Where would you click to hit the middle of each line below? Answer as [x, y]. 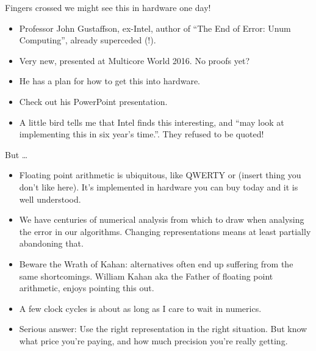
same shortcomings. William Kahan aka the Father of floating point [146, 276]
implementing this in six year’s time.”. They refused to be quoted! [142, 134]
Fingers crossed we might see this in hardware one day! [108, 7]
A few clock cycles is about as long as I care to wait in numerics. [140, 308]
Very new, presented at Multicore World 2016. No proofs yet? [134, 60]
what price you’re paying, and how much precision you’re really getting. [153, 340]
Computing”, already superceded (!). [88, 40]
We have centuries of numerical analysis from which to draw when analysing [162, 219]
